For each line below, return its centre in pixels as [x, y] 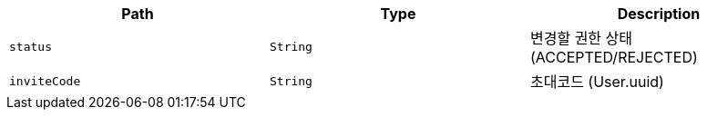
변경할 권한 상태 [581, 38]
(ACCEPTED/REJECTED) [614, 57]
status [31, 46]
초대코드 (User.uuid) [597, 82]
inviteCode [45, 81]
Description [659, 14]
